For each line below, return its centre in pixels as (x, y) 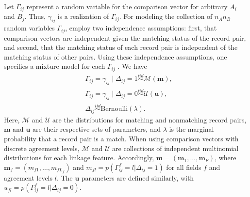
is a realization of (83, 16)
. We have (132, 66)
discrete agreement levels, (42, 148)
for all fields (184, 167)
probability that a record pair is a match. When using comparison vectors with (121, 138)
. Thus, (35, 16)
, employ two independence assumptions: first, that (141, 28)
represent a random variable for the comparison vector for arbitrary (127, 6)
